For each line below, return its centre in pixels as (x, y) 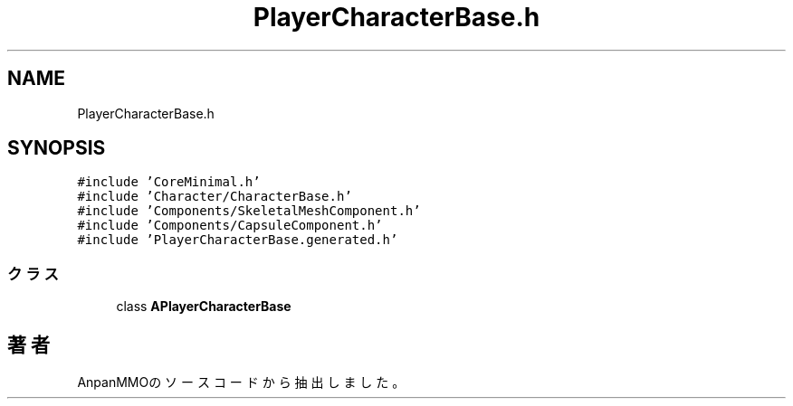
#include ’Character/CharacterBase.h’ (215, 197)
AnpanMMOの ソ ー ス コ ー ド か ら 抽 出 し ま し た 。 (241, 382)
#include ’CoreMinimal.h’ (169, 182)
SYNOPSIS (57, 148)
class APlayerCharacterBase (204, 307)
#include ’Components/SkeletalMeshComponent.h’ (249, 211)
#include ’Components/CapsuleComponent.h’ (230, 226)
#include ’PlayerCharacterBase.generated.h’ (238, 240)
